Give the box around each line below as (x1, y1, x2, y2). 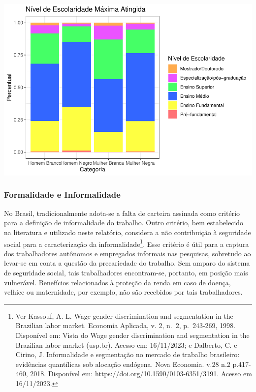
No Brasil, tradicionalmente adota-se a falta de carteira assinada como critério (4, 208, 240, 218)
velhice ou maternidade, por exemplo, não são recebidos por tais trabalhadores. (4, 287, 243, 297)
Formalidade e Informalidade (4, 188, 121, 201)
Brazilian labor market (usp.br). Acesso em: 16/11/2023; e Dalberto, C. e (15, 339, 237, 350)
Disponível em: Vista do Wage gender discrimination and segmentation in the (15, 330, 250, 340)
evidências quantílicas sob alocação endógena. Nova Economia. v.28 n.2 (15, 359, 230, 369)
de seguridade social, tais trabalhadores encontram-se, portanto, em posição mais (4, 267, 248, 277)
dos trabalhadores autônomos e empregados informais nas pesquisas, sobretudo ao (4, 248, 251, 258)
